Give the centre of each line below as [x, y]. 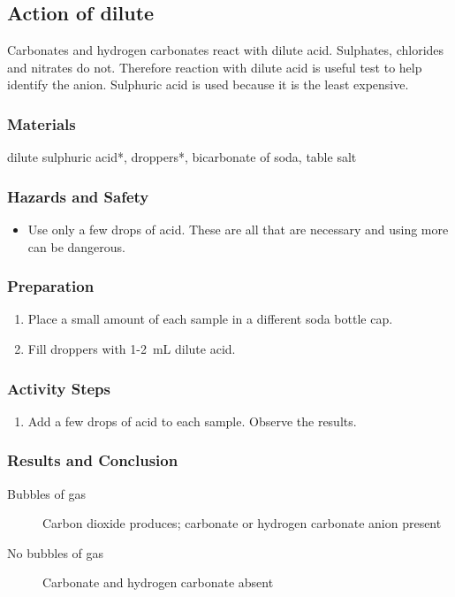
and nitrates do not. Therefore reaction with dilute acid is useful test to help [215, 67]
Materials [42, 123]
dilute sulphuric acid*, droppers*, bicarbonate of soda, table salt [182, 157]
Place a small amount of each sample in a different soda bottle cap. [210, 319]
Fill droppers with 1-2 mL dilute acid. [132, 349]
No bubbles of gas [56, 552]
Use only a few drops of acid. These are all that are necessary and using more [238, 230]
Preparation [51, 286]
